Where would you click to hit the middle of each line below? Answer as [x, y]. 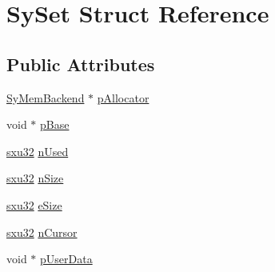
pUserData [66, 259]
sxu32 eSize [34, 204]
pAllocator [123, 97]
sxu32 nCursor [42, 232]
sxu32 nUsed [38, 151]
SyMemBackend [46, 97]
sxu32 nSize [35, 178]
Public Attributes [81, 64]
